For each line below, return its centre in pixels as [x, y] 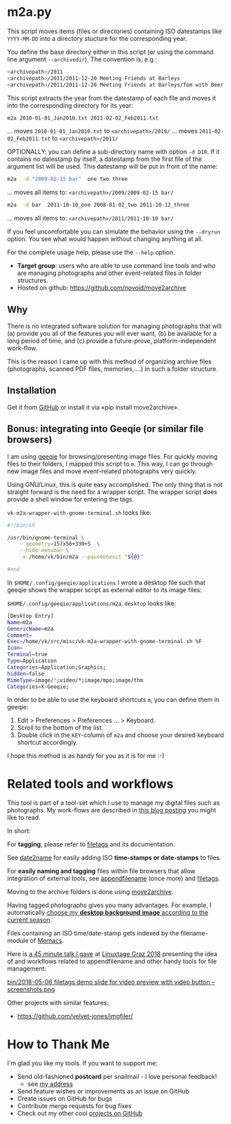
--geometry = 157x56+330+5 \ [60, 544]
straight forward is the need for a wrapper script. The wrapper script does [112, 492]
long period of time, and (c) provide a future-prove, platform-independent [112, 341]
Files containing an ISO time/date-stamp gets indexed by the [93, 933]
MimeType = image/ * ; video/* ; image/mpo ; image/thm [75, 680]
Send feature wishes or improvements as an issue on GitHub [103, 1092]
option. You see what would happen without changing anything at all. [105, 239]
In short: [19, 831]
